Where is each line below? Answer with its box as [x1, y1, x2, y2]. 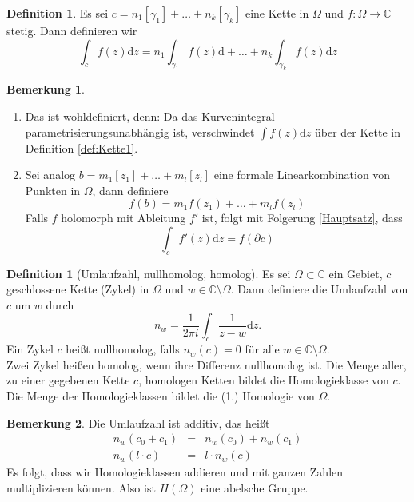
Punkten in [25, 181, 81, 198]
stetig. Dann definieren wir [6, 22, 137, 38]
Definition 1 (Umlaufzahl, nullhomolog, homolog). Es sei [6, 265, 291, 281]
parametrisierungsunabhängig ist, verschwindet [25, 123, 255, 140]
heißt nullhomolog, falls [66, 341, 180, 357]
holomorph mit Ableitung [61, 209, 186, 226]
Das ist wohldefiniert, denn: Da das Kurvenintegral [25, 107, 275, 124]
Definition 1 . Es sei [6, 5, 109, 21]
